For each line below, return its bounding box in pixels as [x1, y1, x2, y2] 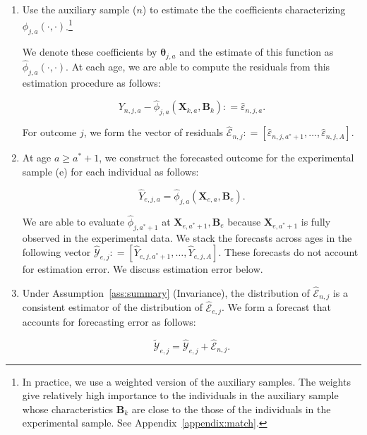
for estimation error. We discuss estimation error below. [22, 262, 263, 276]
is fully [301, 214, 331, 228]
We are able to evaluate [22, 214, 125, 228]
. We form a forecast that [221, 300, 331, 314]
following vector [22, 245, 91, 259]
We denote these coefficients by [22, 44, 157, 59]
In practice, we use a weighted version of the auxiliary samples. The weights [22, 374, 351, 388]
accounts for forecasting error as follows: [22, 314, 196, 329]
